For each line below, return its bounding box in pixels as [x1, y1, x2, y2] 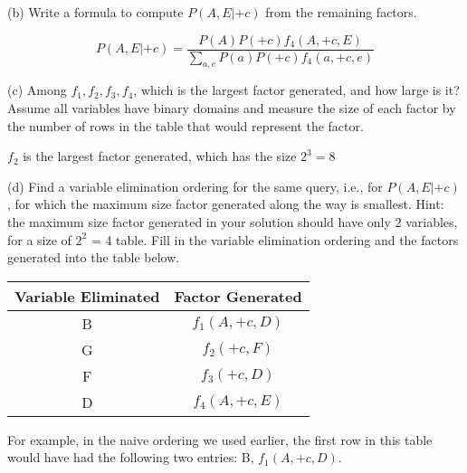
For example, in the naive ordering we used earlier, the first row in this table [7, 430, 433, 449]
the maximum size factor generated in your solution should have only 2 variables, [7, 213, 458, 232]
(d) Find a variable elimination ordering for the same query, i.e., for [7, 176, 383, 195]
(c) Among [7, 80, 67, 99]
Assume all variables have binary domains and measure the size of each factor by [7, 99, 456, 118]
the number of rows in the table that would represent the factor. [7, 116, 364, 135]
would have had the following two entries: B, [7, 448, 254, 467]
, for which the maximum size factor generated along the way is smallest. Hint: [7, 194, 444, 213]
